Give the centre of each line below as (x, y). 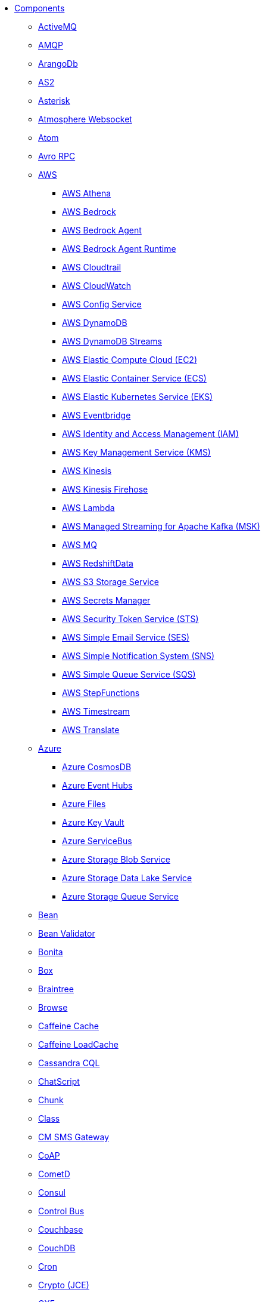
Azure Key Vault (93, 822)
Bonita (51, 952)
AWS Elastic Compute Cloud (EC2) (130, 360)
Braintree (56, 989)
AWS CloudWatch (97, 286)
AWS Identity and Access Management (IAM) (151, 434)
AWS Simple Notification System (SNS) (138, 656)
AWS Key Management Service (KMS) (136, 452)
